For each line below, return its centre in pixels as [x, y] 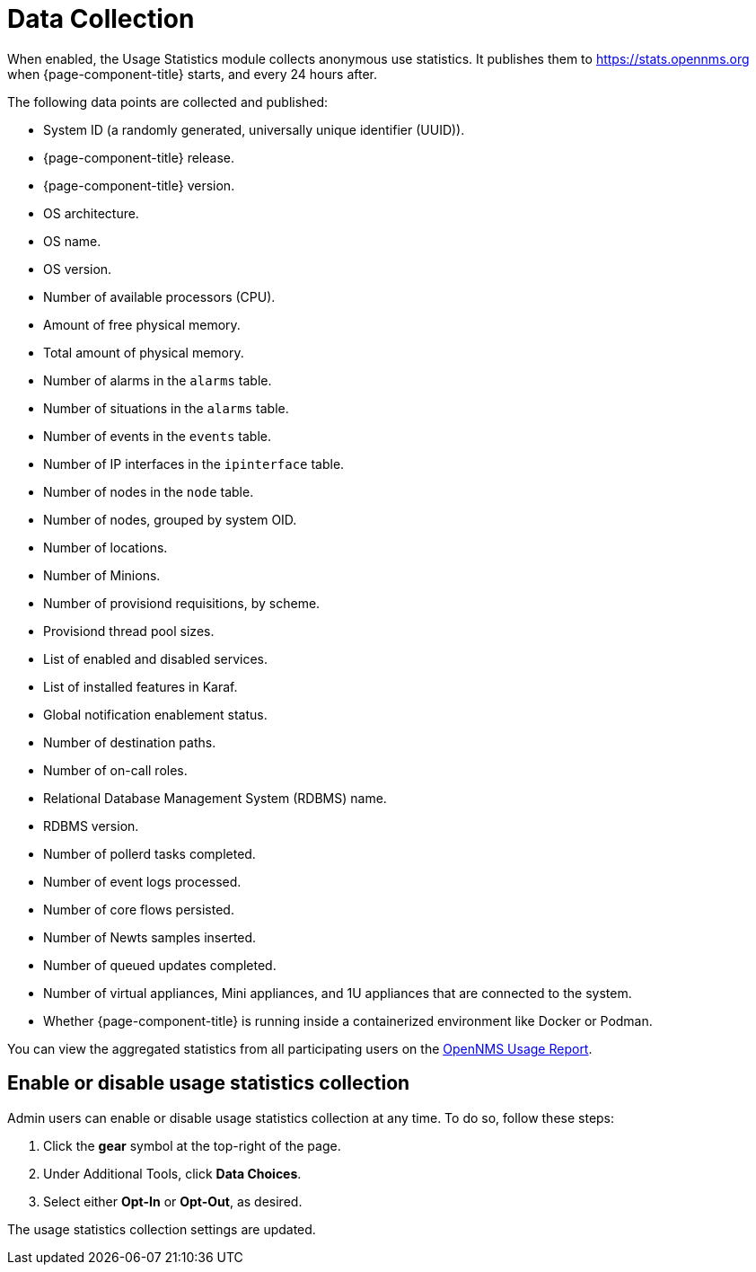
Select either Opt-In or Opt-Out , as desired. [173, 1201]
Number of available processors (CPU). [159, 296]
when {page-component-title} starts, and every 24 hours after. [192, 74]
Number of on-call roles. [115, 770]
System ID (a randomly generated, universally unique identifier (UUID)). [254, 129]
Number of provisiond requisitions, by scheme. [182, 603]
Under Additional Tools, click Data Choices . [172, 1173]
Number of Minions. [102, 575]
